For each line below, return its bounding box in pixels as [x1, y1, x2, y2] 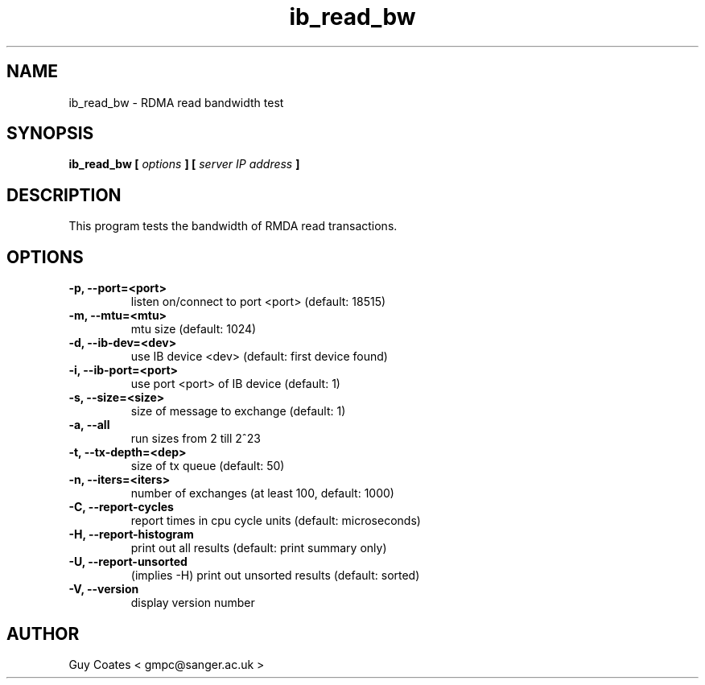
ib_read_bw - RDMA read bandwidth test [68, 95, 284, 109]
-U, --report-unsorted [68, 555, 188, 569]
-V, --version [68, 582, 139, 596]
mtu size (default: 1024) [130, 322, 257, 336]
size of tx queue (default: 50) [130, 459, 285, 473]
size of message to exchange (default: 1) [130, 404, 346, 419]
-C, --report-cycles [68, 500, 174, 514]
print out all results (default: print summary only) [130, 541, 387, 555]
